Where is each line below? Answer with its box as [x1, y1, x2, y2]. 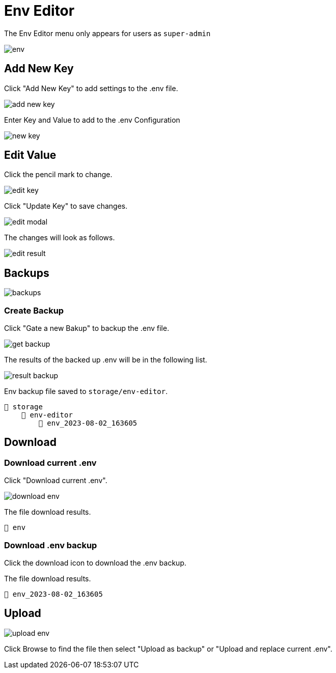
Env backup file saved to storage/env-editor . [4, 387, 168, 396]
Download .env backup [4, 540, 97, 550]
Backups [4, 266, 49, 279]
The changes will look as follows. [4, 233, 115, 242]
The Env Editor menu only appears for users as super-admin [4, 29, 211, 38]
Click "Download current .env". [4, 476, 107, 485]
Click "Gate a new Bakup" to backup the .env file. [4, 324, 170, 333]
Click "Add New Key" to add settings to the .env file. [4, 83, 178, 93]
